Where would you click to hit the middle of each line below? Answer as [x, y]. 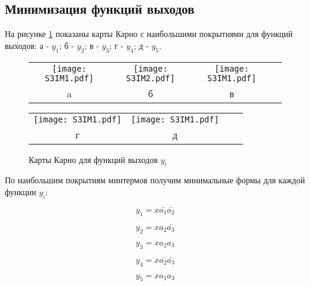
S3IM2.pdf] [151, 78]
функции [21, 191]
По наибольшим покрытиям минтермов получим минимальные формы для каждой [155, 180]
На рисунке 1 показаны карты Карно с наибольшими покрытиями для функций [149, 34]
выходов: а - [27, 45]
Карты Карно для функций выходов [93, 159]
